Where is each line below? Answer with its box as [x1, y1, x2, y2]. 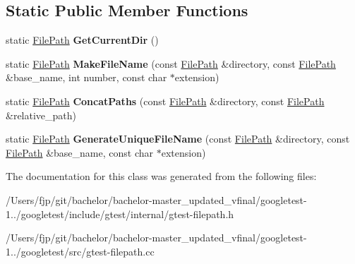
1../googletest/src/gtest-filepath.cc [6, 244, 155, 258]
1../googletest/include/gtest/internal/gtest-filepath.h [6, 206, 234, 221]
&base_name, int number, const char [6, 70, 167, 85]
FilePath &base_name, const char [6, 145, 154, 160]
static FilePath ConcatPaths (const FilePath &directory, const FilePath [6, 93, 325, 108]
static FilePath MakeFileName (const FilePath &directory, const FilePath [6, 56, 336, 71]
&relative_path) [6, 107, 77, 122]
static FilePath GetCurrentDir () [6, 32, 159, 47]
